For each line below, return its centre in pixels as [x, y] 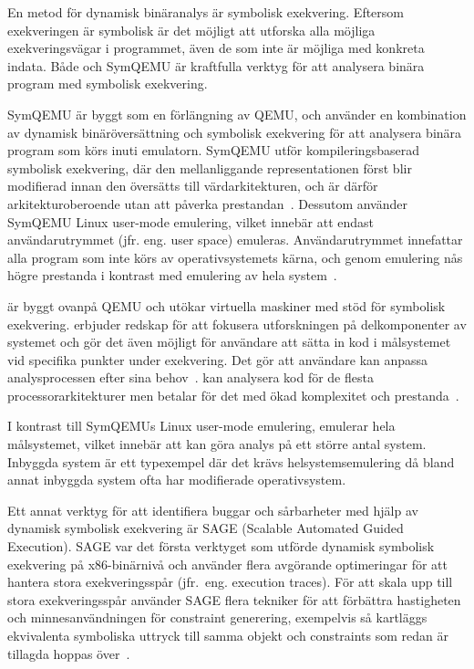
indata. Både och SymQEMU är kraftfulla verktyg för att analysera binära [216, 65]
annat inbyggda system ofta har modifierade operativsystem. [177, 480]
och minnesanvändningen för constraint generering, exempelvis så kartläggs [217, 617]
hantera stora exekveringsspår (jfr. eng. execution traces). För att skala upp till [230, 582]
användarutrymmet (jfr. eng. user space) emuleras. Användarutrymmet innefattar [235, 240]
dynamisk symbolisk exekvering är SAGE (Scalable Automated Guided [206, 528]
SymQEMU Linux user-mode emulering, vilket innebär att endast [191, 221]
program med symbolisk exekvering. [108, 84]
